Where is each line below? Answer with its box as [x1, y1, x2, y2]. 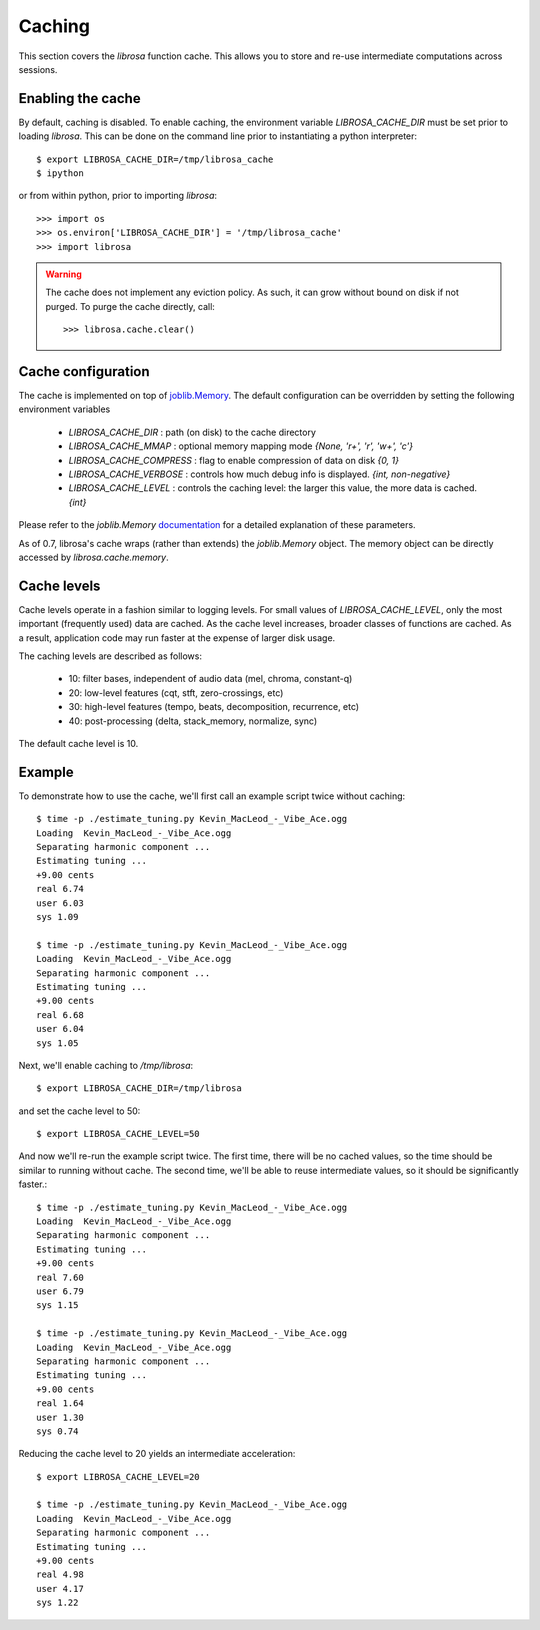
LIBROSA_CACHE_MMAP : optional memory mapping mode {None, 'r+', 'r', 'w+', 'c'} [68, 440, 414, 452]
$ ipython [36, 168, 84, 179]
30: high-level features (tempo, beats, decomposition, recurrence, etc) [68, 701, 360, 713]
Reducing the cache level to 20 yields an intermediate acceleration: [18, 1448, 296, 1460]
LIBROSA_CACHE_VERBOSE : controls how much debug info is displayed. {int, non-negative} [68, 468, 451, 480]
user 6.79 [36, 1286, 84, 1297]
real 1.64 [36, 1398, 84, 1409]
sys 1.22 [36, 1597, 79, 1609]
